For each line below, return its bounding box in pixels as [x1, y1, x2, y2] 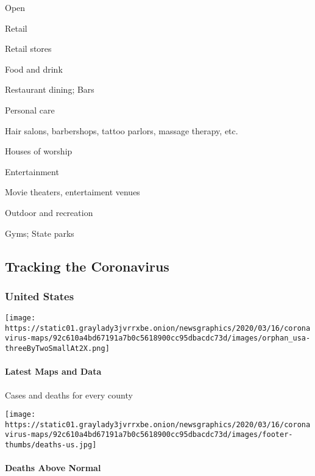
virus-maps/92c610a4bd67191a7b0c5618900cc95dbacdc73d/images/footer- [5, 430, 293, 439]
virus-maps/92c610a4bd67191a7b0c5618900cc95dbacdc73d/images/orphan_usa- [5, 334, 311, 343]
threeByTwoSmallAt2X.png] [5, 344, 110, 353]
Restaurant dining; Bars [5, 83, 94, 96]
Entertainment [5, 165, 59, 178]
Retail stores [5, 42, 52, 55]
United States [5, 288, 74, 303]
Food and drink [5, 62, 63, 75]
